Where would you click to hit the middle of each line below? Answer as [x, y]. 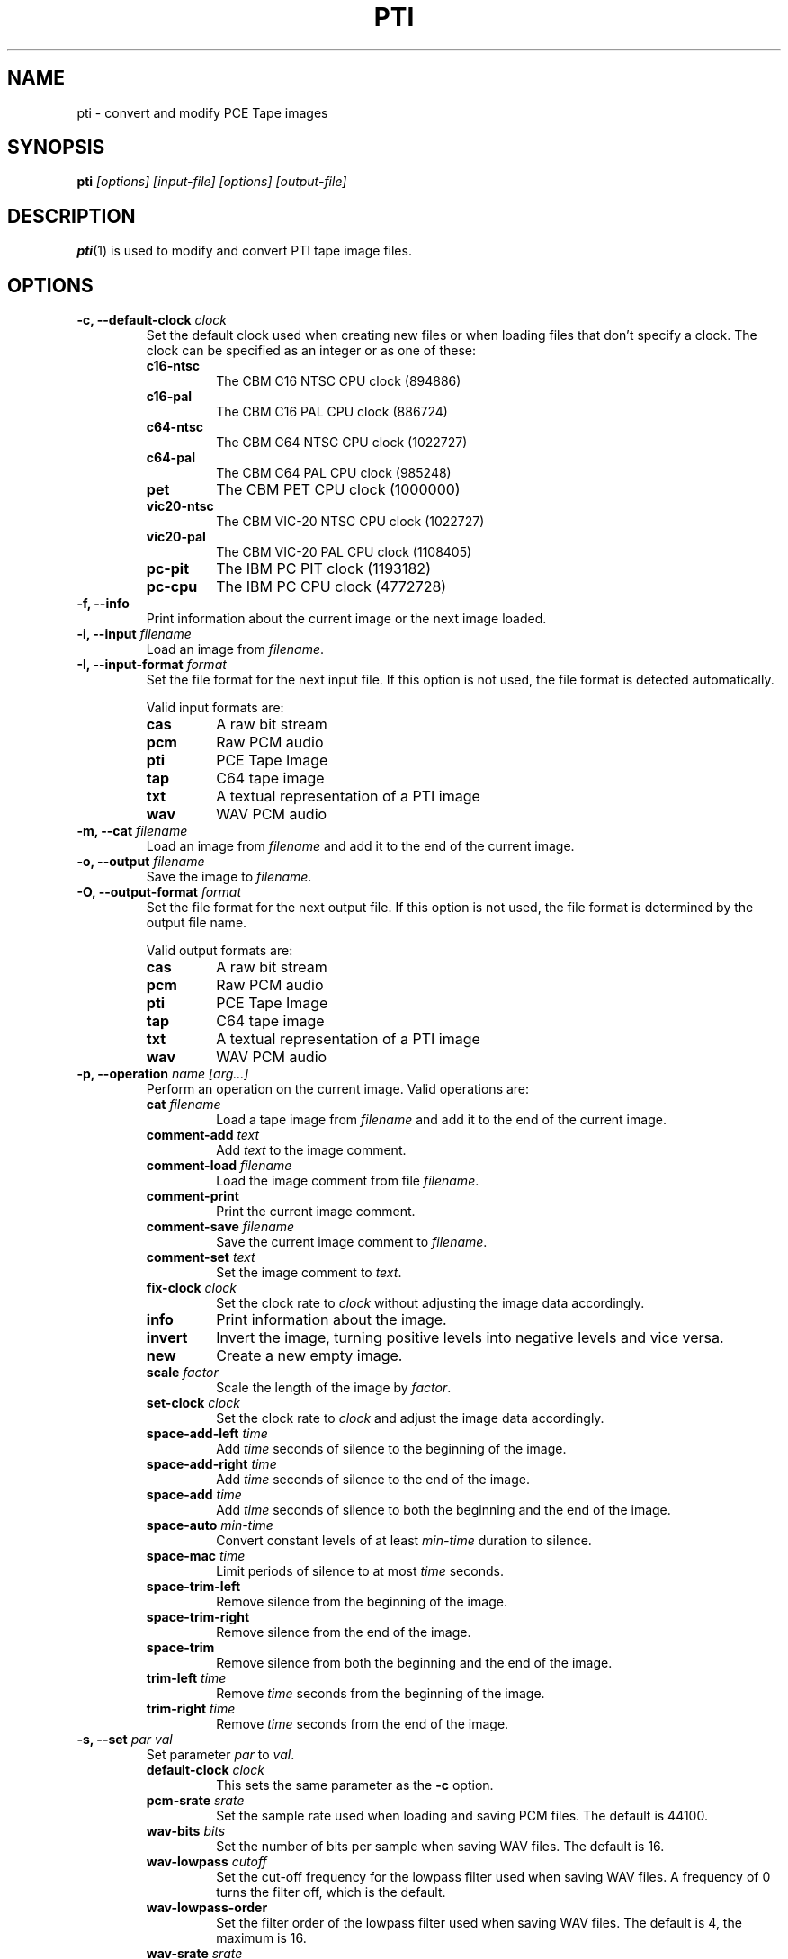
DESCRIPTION [72, 216]
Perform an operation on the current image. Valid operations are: [338, 1089]
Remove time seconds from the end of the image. [363, 1724]
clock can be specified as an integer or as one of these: [311, 351]
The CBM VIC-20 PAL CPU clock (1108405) [344, 552]
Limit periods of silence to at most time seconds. [360, 1571]
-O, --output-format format [159, 892]
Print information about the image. [331, 1320]
